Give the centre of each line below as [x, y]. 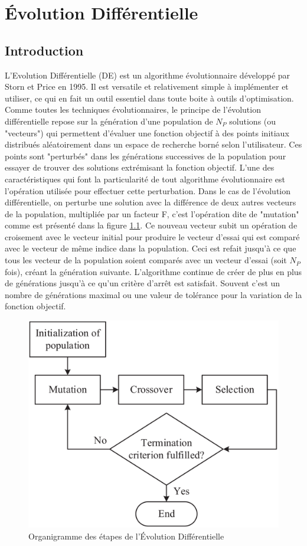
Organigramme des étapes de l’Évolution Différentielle [126, 536]
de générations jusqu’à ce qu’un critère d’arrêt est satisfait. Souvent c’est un [143, 283]
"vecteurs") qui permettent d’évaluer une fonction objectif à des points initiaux [147, 133]
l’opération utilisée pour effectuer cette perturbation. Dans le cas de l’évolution [148, 190]
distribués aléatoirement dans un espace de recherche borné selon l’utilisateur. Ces [153, 144]
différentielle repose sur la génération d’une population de [109, 121]
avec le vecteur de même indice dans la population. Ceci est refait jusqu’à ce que [151, 248]
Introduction [44, 50]
